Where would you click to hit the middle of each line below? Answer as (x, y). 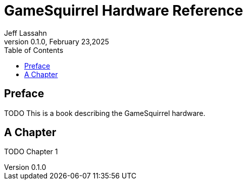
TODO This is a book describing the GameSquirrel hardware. (105, 113)
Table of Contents (34, 50)
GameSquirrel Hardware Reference (124, 11)
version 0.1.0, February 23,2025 (57, 41)
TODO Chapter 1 (31, 152)
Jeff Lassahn (26, 33)
